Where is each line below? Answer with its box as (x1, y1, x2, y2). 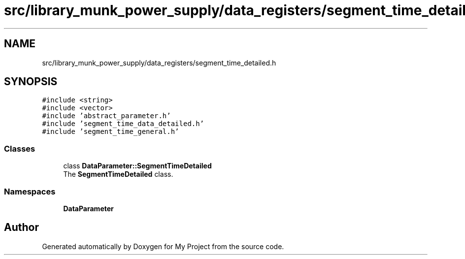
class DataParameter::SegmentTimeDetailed (63, 162, 212, 170)
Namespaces (4, 186, 56, 196)
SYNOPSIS (4, 75, 58, 88)
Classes (4, 143, 35, 154)
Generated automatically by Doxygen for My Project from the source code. (42, 242, 284, 251)
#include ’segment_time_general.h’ (42, 128, 179, 136)
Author (4, 221, 39, 234)
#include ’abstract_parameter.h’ (42, 112, 171, 120)
